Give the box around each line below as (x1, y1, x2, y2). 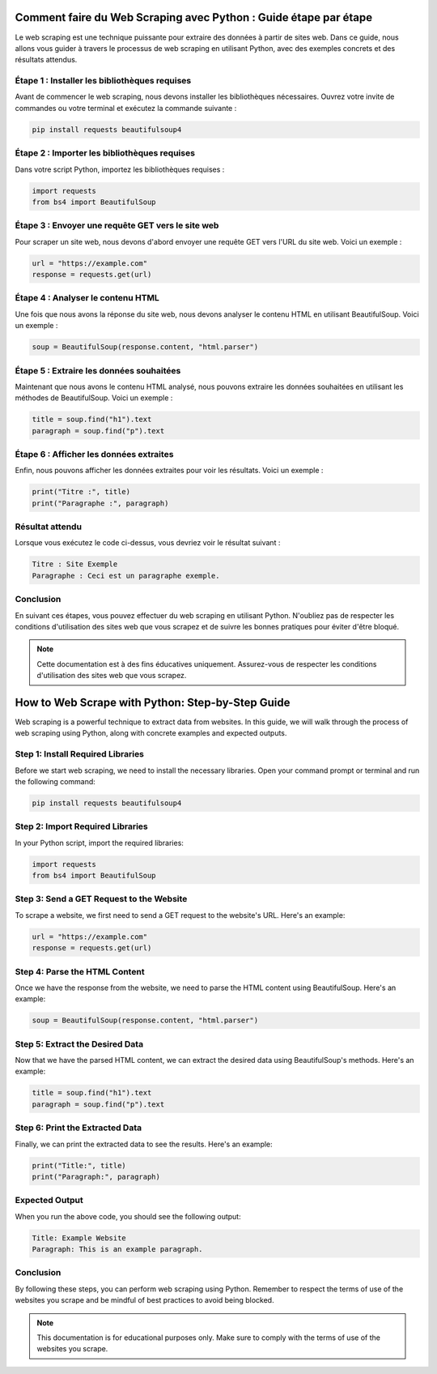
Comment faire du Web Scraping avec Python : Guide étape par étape (15, 11, 372, 24)
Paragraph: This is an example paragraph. (32, 1244, 203, 1254)
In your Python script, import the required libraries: (15, 838, 184, 847)
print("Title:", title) (32, 1161, 127, 1170)
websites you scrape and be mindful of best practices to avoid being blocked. (15, 1295, 274, 1305)
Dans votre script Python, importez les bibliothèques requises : (15, 164, 225, 174)
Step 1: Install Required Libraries (15, 749, 145, 760)
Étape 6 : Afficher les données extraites (15, 449, 174, 459)
